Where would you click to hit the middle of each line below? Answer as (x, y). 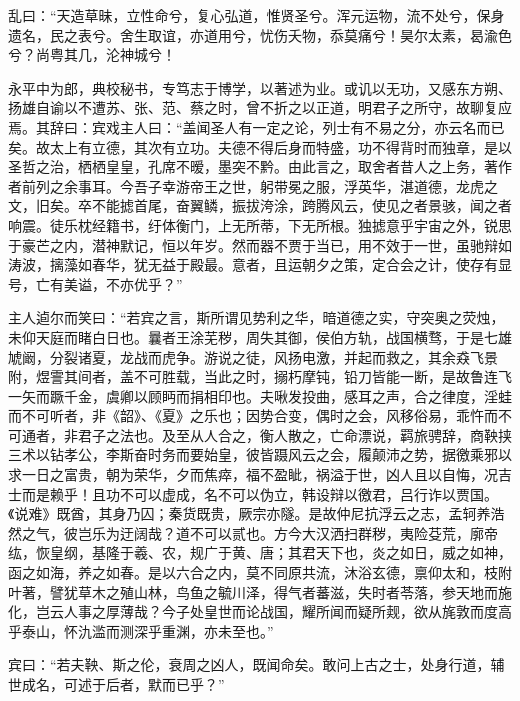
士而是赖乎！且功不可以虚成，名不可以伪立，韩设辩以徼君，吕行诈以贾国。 (253, 493)
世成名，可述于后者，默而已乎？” (116, 684)
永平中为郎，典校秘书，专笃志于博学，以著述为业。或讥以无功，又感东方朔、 (260, 87)
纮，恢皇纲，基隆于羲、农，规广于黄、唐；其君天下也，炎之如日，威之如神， (260, 552)
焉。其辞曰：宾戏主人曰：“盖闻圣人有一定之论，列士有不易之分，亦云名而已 (256, 126)
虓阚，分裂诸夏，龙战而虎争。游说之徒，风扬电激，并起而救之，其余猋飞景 (253, 356)
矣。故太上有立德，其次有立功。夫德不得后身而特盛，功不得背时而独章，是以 (260, 146)
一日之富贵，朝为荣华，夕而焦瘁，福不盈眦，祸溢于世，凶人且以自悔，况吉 (266, 474)
